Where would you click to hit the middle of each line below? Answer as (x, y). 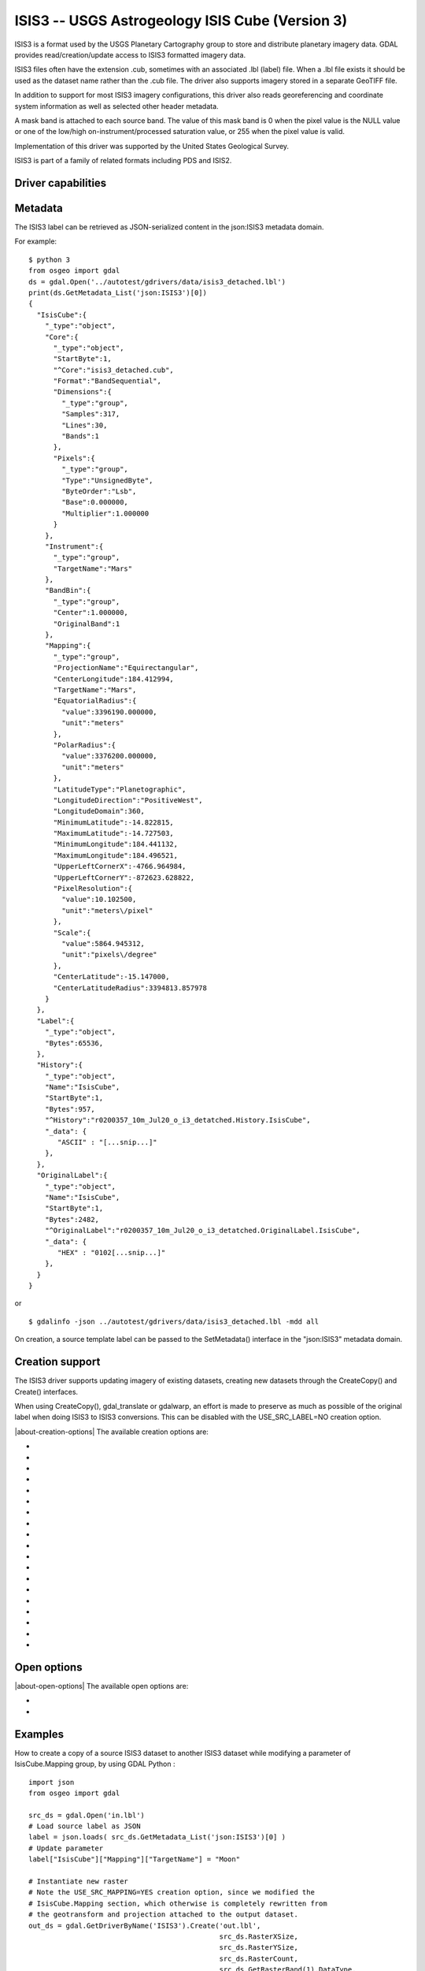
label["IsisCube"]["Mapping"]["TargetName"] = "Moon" (134, 1859)
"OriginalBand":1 (87, 624)
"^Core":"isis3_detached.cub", (114, 370)
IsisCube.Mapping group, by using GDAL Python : (95, 1764)
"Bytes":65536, (74, 1043)
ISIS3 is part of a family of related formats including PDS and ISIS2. (123, 161)
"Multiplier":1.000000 (105, 513)
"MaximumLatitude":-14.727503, (114, 833)
